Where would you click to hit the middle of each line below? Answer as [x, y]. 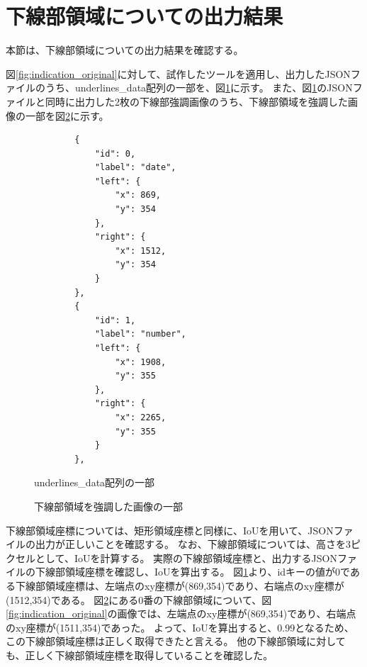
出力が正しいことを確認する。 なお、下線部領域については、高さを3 [193, 544]
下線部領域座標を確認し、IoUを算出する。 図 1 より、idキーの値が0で [192, 572]
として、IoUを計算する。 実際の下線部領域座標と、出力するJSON [186, 557]
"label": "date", [135, 168]
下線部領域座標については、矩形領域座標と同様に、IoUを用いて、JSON [170, 530]
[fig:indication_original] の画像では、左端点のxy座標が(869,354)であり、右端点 [181, 613]
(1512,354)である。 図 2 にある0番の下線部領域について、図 [139, 599]
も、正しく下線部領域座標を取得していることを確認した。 [140, 655]
